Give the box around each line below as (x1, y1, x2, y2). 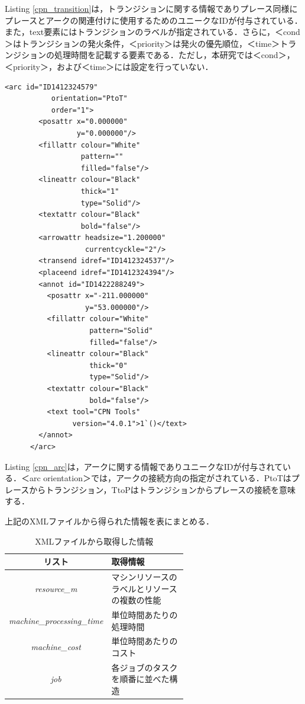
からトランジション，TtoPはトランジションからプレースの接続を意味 (29, 483, 296, 495)
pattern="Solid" (89, 327, 153, 335)
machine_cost (31, 641, 81, 653)
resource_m (35, 582, 77, 594)
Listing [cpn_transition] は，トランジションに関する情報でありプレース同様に (5, 2, 298, 14)
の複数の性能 (111, 594, 161, 606)
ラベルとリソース (111, 582, 177, 594)
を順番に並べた (111, 673, 170, 685)
